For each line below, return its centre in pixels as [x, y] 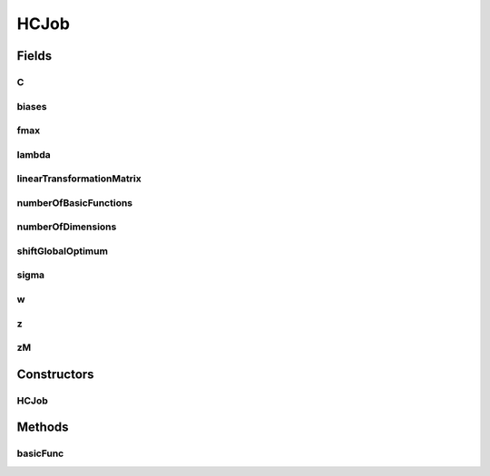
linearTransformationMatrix [79, 179]
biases [32, 106]
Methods [43, 427]
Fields [34, 56]
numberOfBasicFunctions [75, 202]
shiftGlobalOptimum [63, 251]
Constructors [55, 374]
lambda [34, 154]
